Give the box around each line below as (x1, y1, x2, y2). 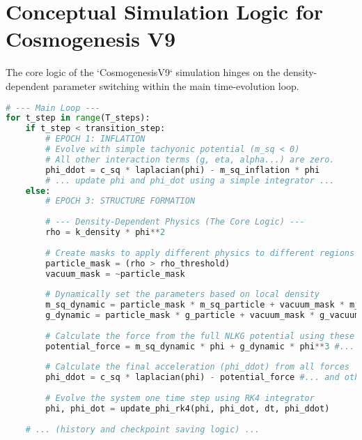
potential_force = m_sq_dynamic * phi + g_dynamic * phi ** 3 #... (45, 341, 355, 351)
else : (25, 185, 51, 196)
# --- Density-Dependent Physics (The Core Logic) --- (45, 217, 305, 227)
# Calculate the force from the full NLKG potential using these (45, 331, 355, 341)
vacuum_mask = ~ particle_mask (45, 268, 185, 279)
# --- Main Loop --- (6, 103, 101, 113)
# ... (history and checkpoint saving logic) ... (25, 424, 260, 434)
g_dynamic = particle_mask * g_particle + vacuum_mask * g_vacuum (45, 310, 360, 320)
